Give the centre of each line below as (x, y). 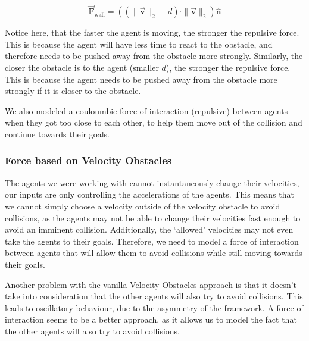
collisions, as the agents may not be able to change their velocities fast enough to (153, 218)
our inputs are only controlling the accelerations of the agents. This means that (149, 194)
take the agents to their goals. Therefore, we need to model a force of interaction (152, 241)
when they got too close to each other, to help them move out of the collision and (154, 122)
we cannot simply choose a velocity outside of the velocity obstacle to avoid (143, 206)
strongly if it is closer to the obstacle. (73, 91)
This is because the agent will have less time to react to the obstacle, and (139, 44)
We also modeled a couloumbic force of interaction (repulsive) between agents (146, 110)
